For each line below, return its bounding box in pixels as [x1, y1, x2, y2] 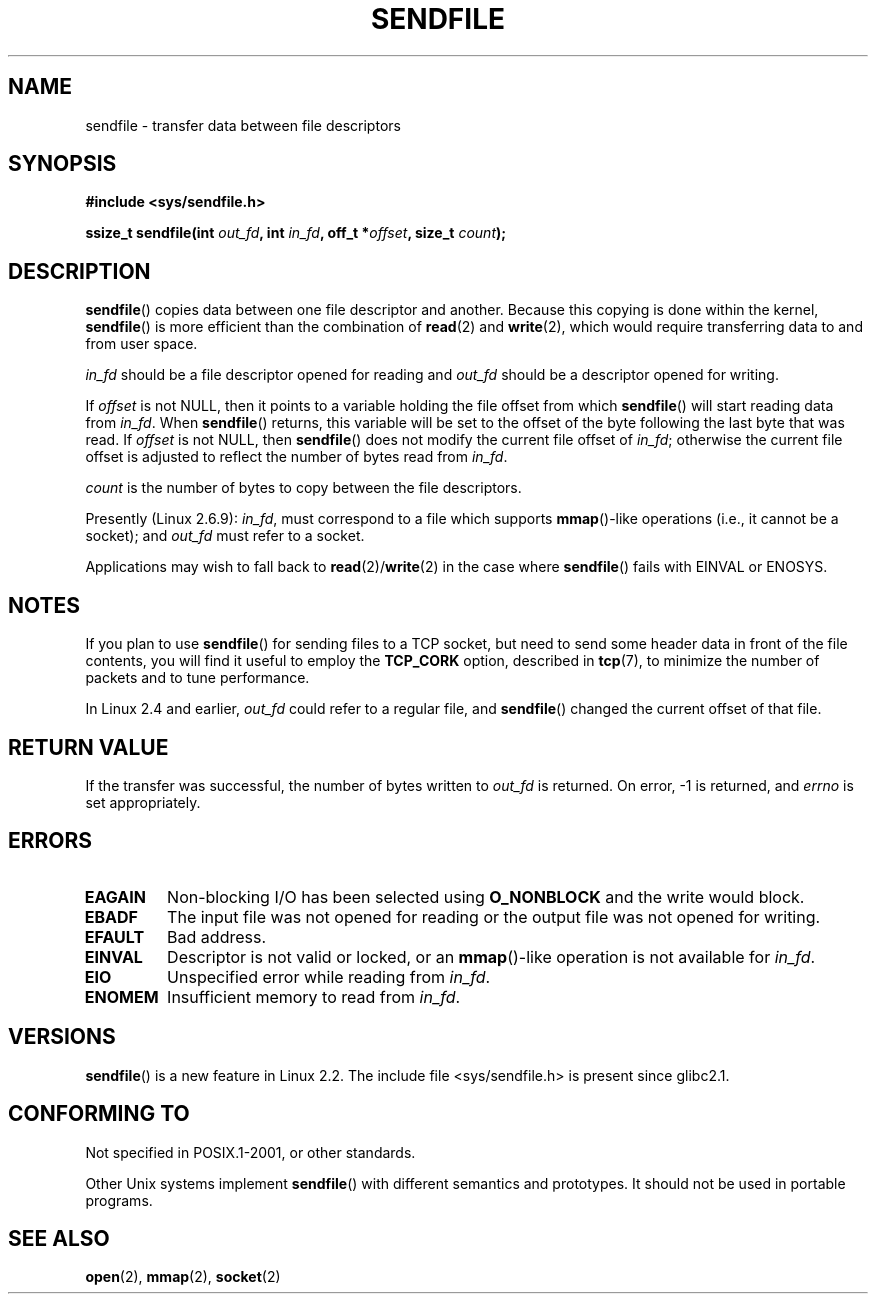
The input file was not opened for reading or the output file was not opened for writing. [167, 906, 821, 927]
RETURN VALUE [8, 734, 169, 760]
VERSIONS [8, 1024, 116, 1050]
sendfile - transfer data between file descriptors [85, 116, 401, 134]
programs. [85, 1191, 153, 1209]
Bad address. [167, 926, 267, 947]
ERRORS [8, 828, 93, 854]
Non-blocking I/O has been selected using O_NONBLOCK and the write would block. [167, 886, 805, 907]
